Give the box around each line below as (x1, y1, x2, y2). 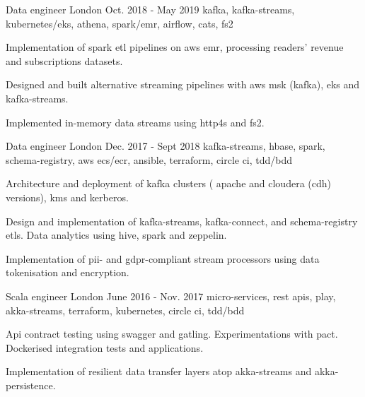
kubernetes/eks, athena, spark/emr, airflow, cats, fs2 (6, 16, 233, 30)
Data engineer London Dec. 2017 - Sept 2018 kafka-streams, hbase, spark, (6, 138, 325, 153)
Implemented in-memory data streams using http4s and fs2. (6, 114, 265, 129)
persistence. (6, 377, 56, 392)
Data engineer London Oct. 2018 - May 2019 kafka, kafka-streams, (6, 2, 295, 16)
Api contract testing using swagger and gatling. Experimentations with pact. (6, 326, 338, 341)
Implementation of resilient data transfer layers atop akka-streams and (6, 364, 312, 379)
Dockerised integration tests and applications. (6, 340, 204, 355)
